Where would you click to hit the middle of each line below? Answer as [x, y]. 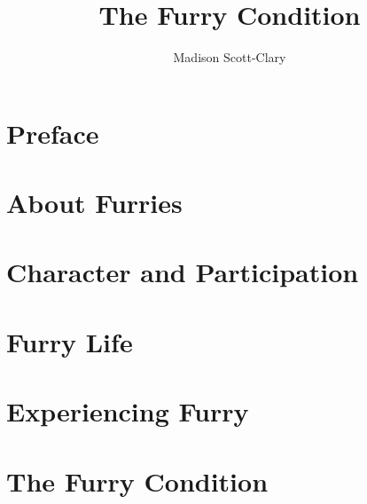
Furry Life [70, 341]
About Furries [94, 203]
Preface [53, 133]
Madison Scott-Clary [230, 57]
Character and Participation [183, 272]
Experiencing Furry [128, 411]
